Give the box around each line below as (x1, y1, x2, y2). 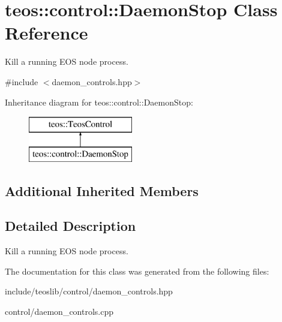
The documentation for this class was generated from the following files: (5, 264, 269, 277)
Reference (5, 20, 88, 45)
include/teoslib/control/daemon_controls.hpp (5, 285, 173, 297)
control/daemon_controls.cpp (5, 305, 114, 318)
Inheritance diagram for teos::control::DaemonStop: (5, 95, 193, 108)
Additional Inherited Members (5, 181, 199, 200)
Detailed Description (5, 216, 136, 235)
